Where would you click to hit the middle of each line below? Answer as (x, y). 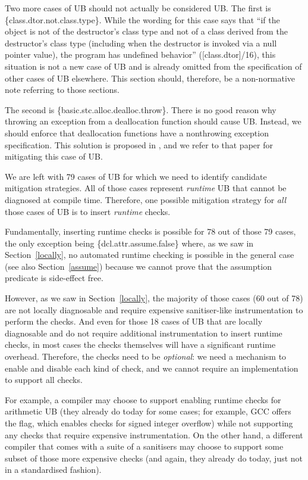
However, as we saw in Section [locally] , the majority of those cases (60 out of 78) (154, 298)
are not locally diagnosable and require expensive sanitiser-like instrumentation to (154, 309)
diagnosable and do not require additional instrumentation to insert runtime (144, 333)
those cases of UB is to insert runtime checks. (88, 211)
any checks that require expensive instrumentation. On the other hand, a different (154, 434)
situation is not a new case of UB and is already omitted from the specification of (153, 66)
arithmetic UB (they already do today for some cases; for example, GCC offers (148, 411)
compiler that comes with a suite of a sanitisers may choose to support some (144, 446)
